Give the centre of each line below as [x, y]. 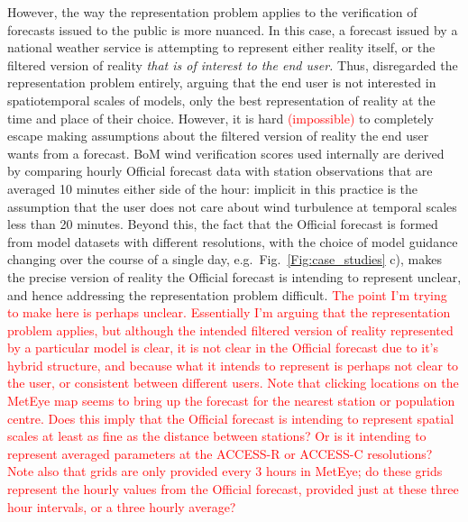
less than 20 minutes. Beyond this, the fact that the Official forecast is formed [223, 224]
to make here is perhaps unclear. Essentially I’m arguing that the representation [229, 312]
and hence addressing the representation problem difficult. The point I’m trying [227, 294]
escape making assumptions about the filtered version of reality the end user [218, 136]
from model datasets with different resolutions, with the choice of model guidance [233, 241]
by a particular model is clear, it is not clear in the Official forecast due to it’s [223, 348]
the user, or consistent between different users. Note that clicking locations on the [233, 383]
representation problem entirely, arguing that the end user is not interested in [222, 82]
